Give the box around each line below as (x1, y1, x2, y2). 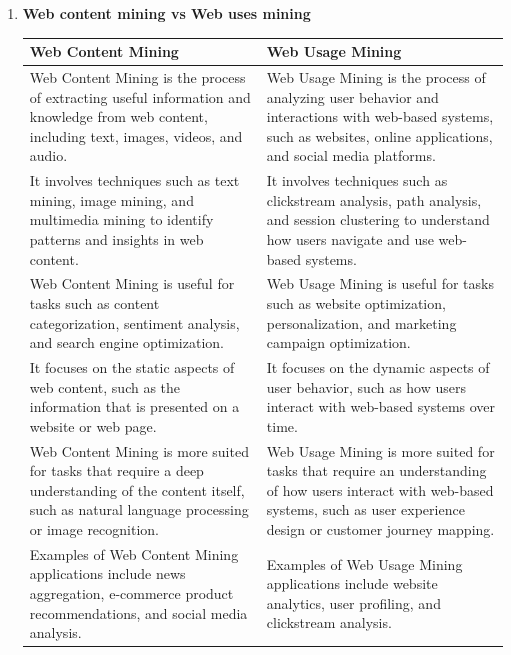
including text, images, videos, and (29, 125, 243, 146)
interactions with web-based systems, (266, 106, 494, 127)
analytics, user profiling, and (266, 592, 441, 613)
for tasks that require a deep (29, 460, 204, 481)
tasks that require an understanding (266, 460, 487, 481)
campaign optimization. (266, 332, 411, 353)
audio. (29, 145, 68, 166)
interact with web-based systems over (266, 396, 496, 417)
